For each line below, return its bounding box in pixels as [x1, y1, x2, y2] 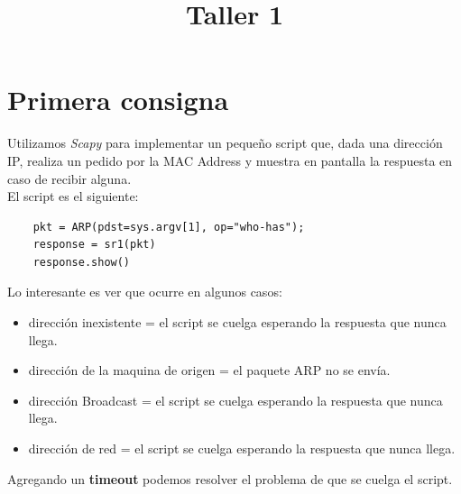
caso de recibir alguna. [7, 169, 132, 188]
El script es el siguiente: [7, 187, 139, 206]
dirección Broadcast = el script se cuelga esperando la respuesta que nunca [28, 390, 443, 409]
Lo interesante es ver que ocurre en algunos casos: [7, 282, 282, 301]
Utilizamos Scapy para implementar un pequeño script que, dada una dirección [7, 133, 443, 152]
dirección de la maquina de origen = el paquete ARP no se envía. [28, 361, 391, 380]
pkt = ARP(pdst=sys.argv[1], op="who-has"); [32, 220, 305, 233]
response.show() [32, 255, 131, 269]
